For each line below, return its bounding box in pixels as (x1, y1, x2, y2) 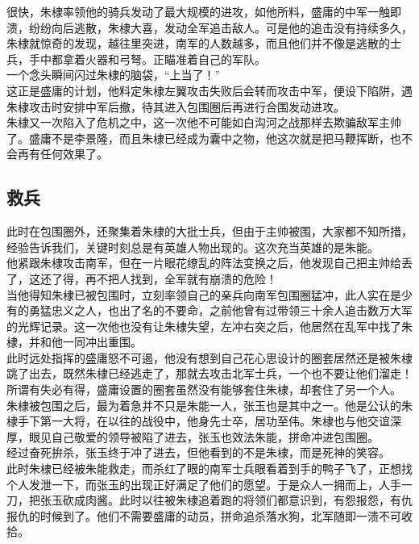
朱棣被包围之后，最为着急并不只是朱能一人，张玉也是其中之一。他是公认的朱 (6, 396, 413, 413)
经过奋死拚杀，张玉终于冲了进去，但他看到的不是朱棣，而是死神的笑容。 (6, 444, 390, 461)
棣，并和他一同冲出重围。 (6, 333, 142, 350)
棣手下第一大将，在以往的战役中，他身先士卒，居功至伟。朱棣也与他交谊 (6, 412, 390, 429)
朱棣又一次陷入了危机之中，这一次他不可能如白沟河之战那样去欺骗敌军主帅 (6, 114, 401, 131)
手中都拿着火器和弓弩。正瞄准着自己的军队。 (28, 50, 266, 67)
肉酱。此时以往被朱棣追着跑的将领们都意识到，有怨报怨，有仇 (85, 492, 413, 508)
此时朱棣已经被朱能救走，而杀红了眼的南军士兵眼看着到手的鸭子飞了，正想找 (6, 460, 413, 477)
